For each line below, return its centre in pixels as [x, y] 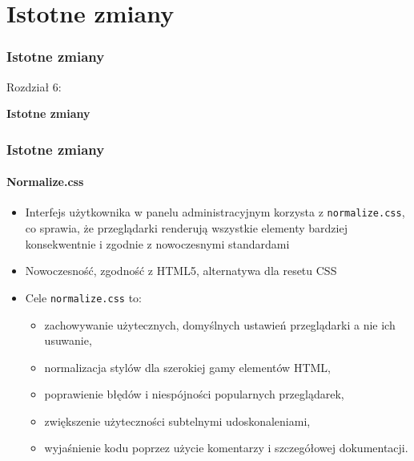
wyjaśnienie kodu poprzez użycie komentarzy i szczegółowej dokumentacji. [226, 448]
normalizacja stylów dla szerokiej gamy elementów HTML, [187, 367]
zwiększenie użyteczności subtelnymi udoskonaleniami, [177, 421]
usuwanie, [68, 340]
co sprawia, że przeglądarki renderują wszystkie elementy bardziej [186, 228]
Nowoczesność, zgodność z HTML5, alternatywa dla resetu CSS [181, 271]
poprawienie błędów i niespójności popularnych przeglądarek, [194, 394]
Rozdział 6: [34, 86]
